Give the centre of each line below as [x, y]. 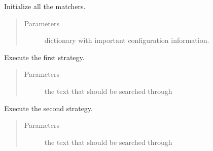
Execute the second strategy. [48, 108]
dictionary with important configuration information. [127, 40]
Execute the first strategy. [44, 57]
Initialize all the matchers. [45, 6]
